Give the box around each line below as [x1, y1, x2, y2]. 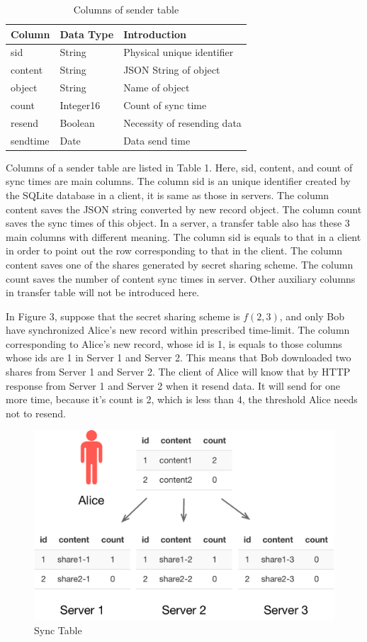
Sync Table [34, 623, 82, 638]
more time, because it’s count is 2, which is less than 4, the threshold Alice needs [6, 392, 358, 407]
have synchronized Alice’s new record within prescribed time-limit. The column [6, 322, 350, 337]
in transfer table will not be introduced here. [6, 285, 200, 300]
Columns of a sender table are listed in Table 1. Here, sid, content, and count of [6, 159, 353, 174]
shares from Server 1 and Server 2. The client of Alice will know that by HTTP [6, 364, 351, 379]
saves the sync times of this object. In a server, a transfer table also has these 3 [6, 215, 350, 230]
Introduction [123, 26, 186, 41]
